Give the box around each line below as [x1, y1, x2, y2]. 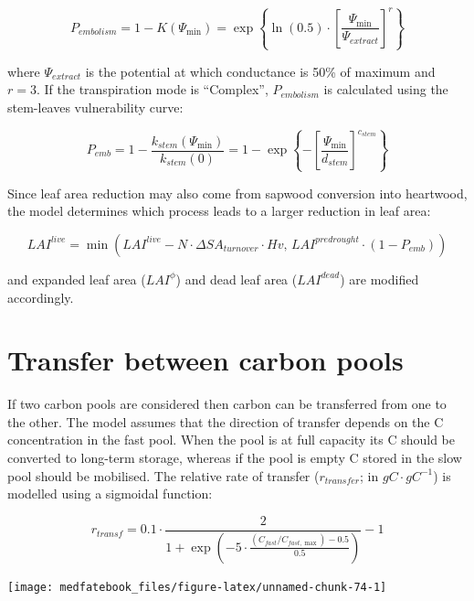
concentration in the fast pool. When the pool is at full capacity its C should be [7, 430, 455, 449]
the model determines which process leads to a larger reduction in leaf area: [7, 201, 431, 220]
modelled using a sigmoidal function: [7, 484, 213, 503]
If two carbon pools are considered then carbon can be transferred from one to [7, 394, 447, 413]
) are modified [340, 269, 419, 288]
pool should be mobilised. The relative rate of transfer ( [7, 466, 320, 485]
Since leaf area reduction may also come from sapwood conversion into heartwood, [7, 183, 468, 202]
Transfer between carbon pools [7, 341, 404, 379]
